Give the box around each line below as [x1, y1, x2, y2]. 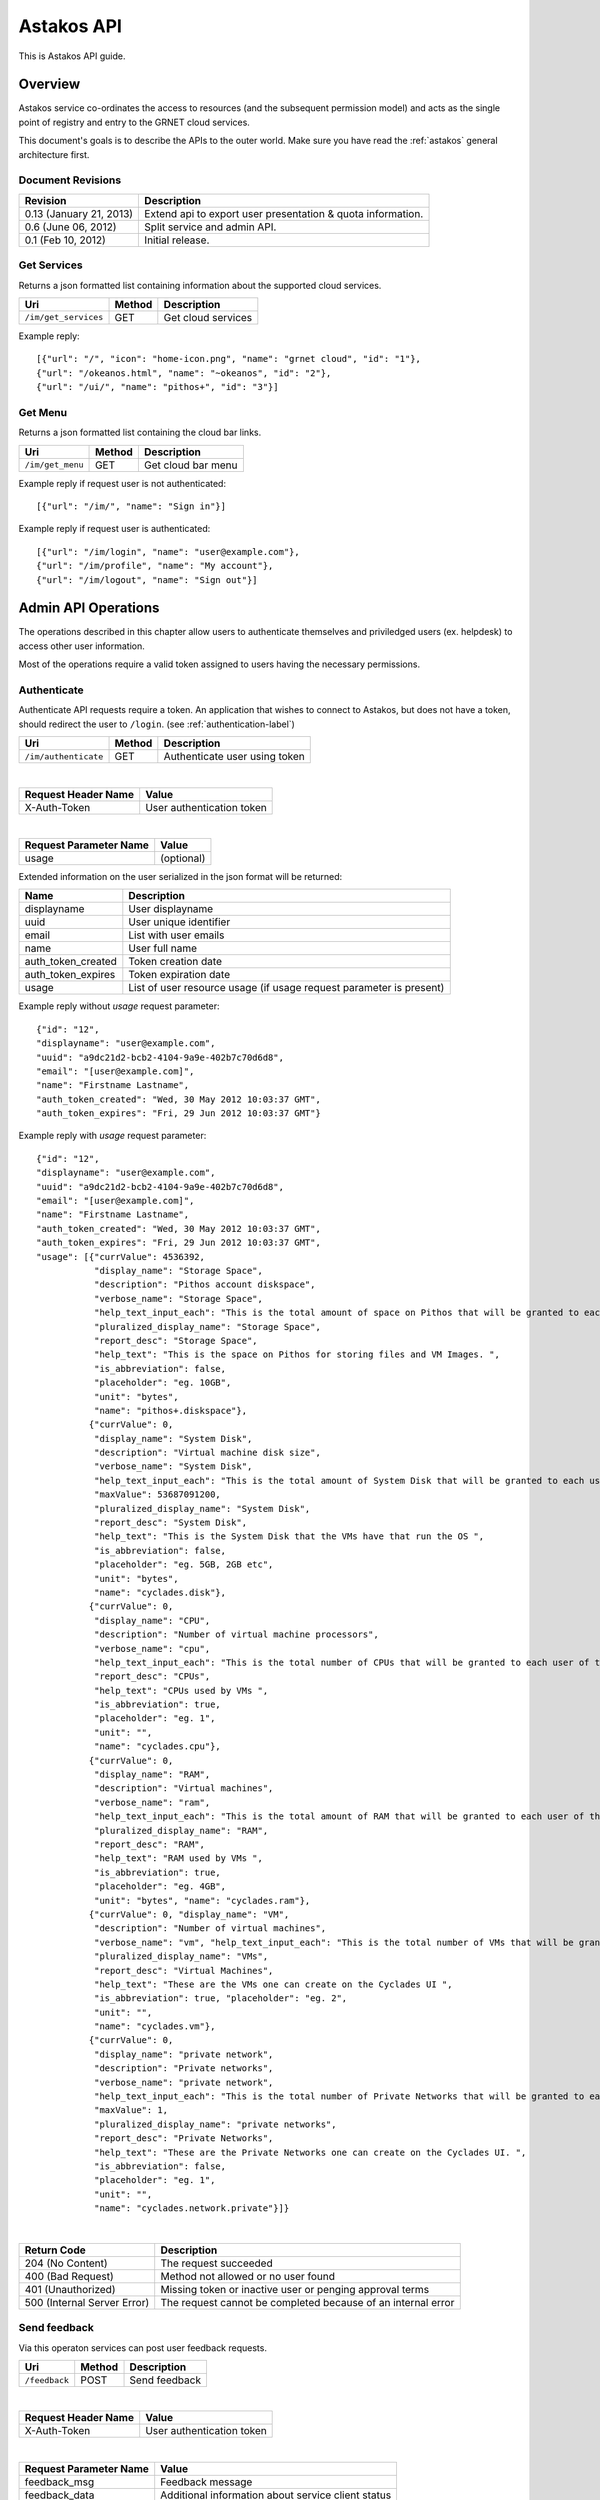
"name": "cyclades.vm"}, [93, 2021, 216, 2032]
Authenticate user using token [163, 750, 305, 764]
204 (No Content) [24, 2256, 109, 2270]
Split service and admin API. [144, 220, 277, 234]
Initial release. [144, 233, 210, 247]
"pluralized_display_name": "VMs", [93, 1951, 269, 1962]
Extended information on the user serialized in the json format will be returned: [18, 870, 343, 882]
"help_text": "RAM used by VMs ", [93, 1853, 264, 1864]
